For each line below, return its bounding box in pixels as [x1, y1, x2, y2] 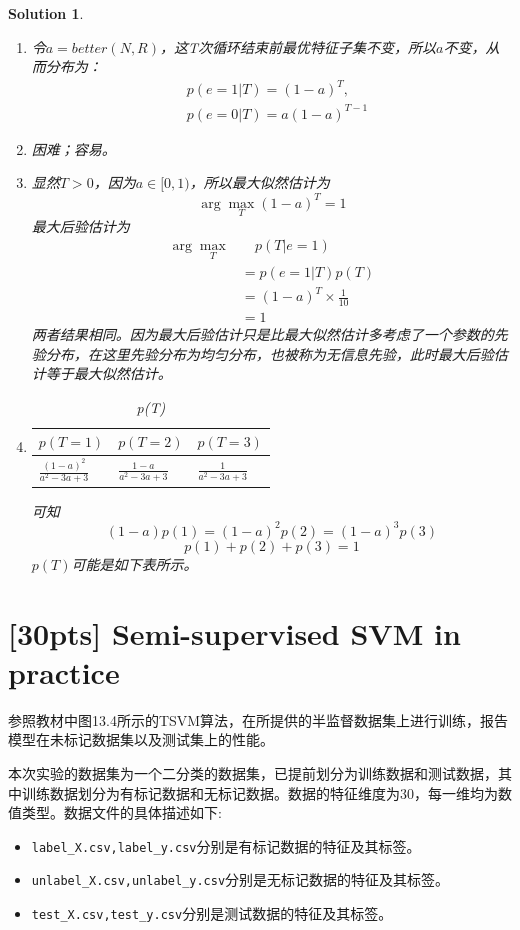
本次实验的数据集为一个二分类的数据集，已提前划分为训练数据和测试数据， [8, 762, 498, 783]
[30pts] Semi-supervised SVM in [8, 612, 461, 653]
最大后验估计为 [31, 215, 130, 236]
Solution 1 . [8, 3, 84, 23]
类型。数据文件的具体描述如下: [21, 802, 222, 823]
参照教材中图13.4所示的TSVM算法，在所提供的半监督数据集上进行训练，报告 [8, 709, 509, 730]
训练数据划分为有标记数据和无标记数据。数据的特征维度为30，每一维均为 [21, 782, 498, 803]
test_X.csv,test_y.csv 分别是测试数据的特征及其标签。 [31, 903, 393, 924]
